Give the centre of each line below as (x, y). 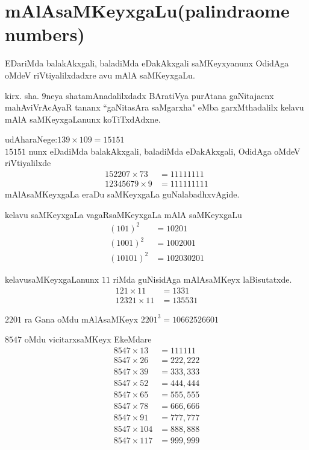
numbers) (45, 34)
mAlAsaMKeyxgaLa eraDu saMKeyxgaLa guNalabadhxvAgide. (122, 194)
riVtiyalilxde (28, 163)
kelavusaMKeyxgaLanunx (52, 279)
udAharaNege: (31, 139)
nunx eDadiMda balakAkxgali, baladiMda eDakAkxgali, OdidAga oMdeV (164, 151)
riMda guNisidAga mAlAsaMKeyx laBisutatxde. (202, 279)
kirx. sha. (22, 95)
